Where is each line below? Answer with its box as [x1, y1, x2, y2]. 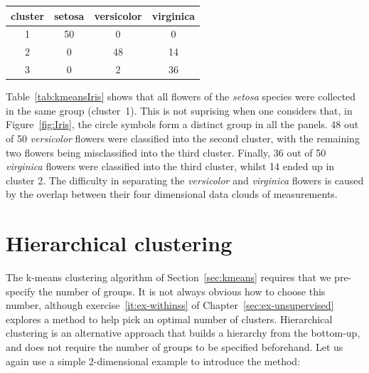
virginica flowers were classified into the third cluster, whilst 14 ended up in [6, 159, 335, 174]
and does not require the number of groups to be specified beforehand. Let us [6, 339, 343, 354]
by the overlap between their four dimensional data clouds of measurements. [6, 186, 338, 201]
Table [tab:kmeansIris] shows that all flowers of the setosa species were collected [6, 89, 356, 104]
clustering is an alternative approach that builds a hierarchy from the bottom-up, [6, 325, 360, 340]
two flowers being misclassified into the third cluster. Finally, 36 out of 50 [6, 145, 326, 159]
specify [6, 283, 36, 298]
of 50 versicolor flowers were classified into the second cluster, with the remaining [6, 130, 360, 145]
